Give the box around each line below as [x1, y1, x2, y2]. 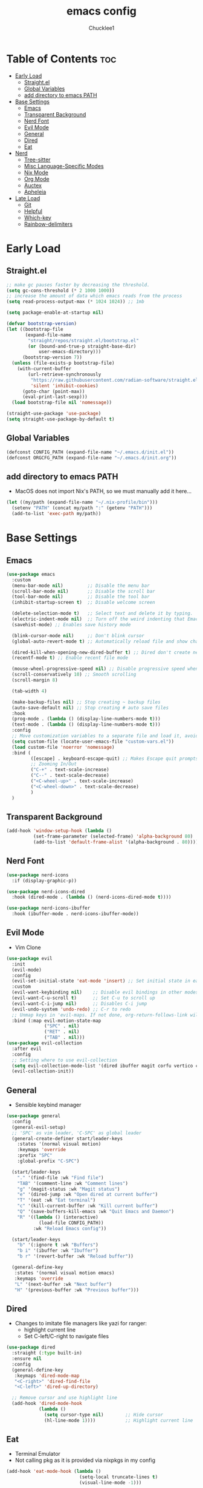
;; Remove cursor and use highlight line [11, 1395, 118, 1401]
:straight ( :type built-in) [11, 1350, 83, 1356]
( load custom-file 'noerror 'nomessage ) [11, 744, 115, 750]
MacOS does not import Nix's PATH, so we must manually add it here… [14, 487, 192, 495]
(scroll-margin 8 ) [11, 677, 59, 683]
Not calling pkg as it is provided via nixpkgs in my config [14, 1456, 156, 1464]
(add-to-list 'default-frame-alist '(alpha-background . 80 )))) [33, 839, 199, 845]
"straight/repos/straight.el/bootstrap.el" [28, 337, 139, 343]
